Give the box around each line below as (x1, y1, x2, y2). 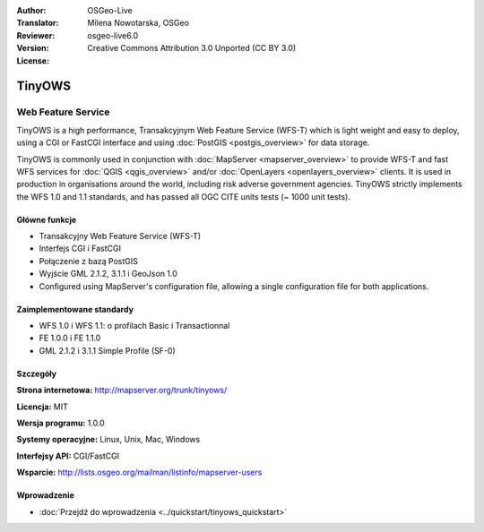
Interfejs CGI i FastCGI (39, 243, 121, 254)
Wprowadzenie (16, 490, 75, 501)
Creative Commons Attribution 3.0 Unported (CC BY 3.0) (87, 43, 297, 54)
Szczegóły (16, 368, 57, 379)
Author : (16, 5, 47, 15)
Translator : (16, 18, 59, 29)
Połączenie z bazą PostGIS (39, 255, 138, 266)
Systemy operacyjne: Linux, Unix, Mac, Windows (16, 434, 201, 445)
